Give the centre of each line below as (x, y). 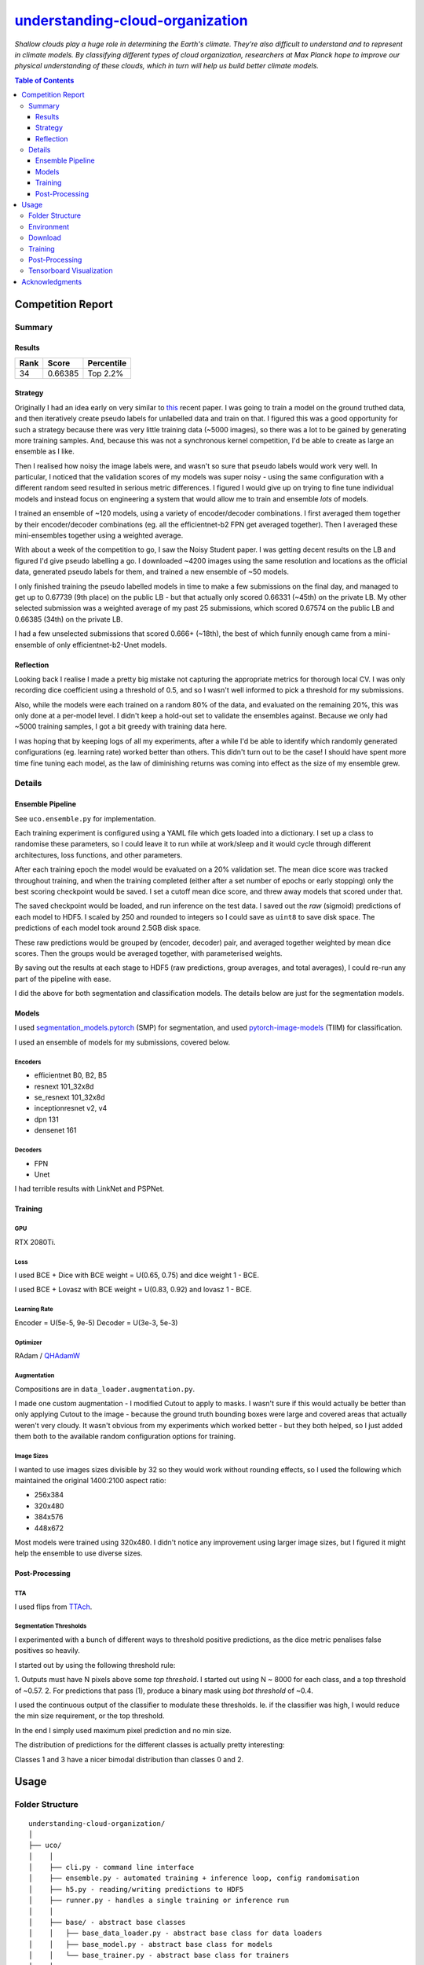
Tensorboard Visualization (71, 270)
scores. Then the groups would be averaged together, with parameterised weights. (148, 953)
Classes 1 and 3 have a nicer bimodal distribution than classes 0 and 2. (129, 1759)
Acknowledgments (52, 281)
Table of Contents (44, 80)
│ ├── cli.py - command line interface (111, 1868)
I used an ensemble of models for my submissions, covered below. (122, 1042)
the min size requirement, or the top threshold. (90, 1716)
